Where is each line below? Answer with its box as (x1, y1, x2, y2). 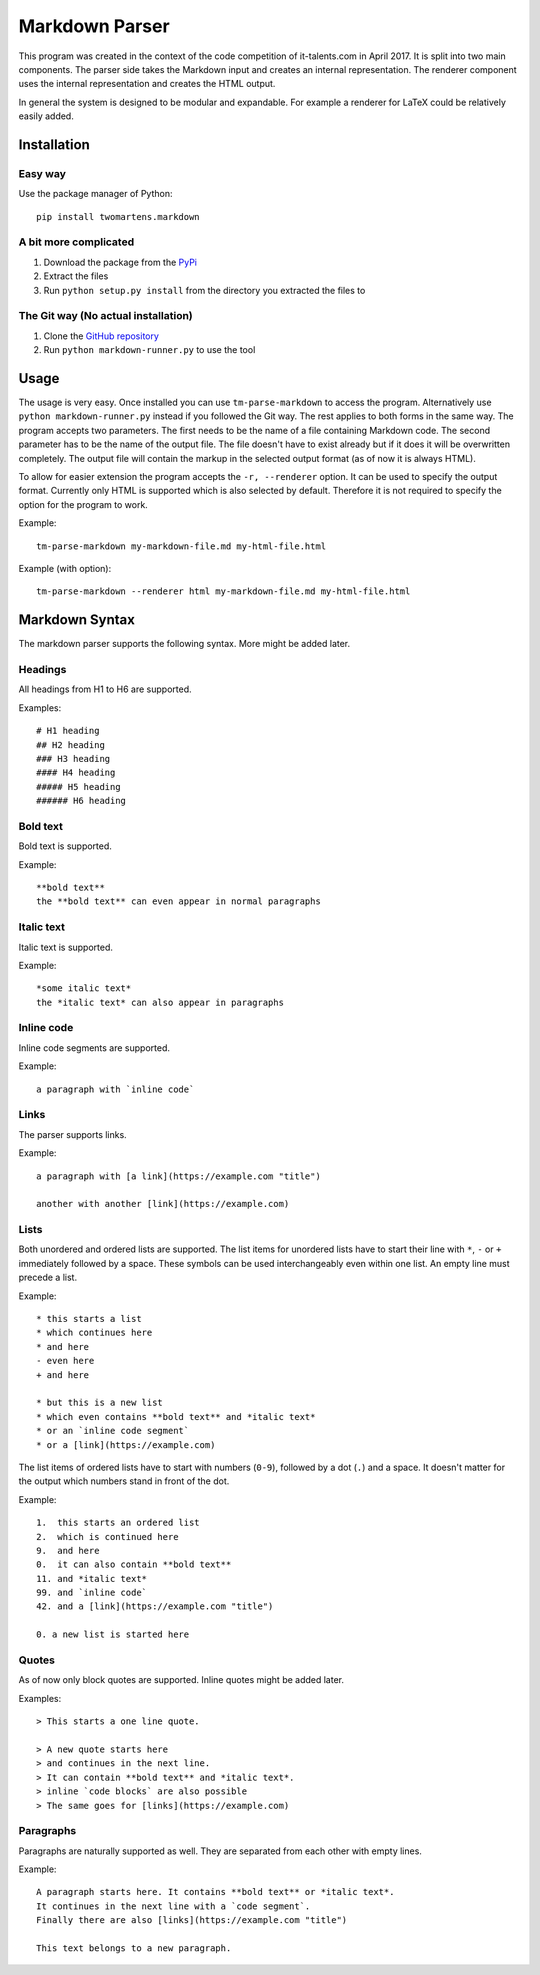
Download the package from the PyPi (43, 256, 198, 268)
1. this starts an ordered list (36, 1517, 200, 1529)
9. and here (36, 1545, 100, 1556)
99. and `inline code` (36, 1587, 148, 1599)
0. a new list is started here (36, 1629, 190, 1640)
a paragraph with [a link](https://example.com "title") (36, 1170, 322, 1182)
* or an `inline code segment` (36, 1425, 190, 1437)
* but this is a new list (36, 1397, 164, 1409)
